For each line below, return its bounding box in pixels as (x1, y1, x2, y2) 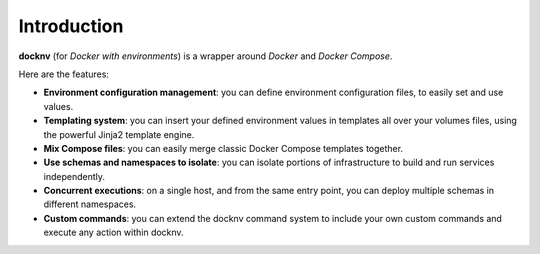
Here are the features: (18, 68, 110, 80)
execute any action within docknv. (43, 226, 184, 239)
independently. (43, 170, 105, 182)
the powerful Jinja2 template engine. (43, 128, 195, 140)
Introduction (18, 15, 124, 37)
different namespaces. (43, 198, 137, 210)
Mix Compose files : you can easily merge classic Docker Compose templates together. (43, 142, 404, 154)
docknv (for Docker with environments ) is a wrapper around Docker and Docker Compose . (18, 50, 393, 62)
